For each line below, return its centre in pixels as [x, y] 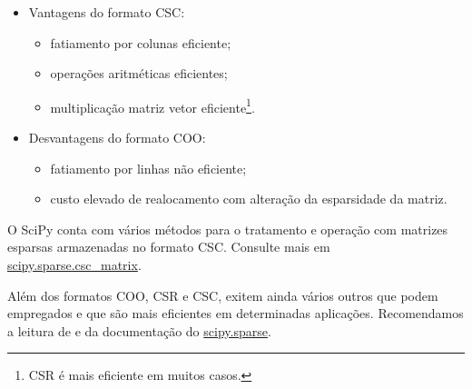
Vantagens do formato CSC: [107, 12]
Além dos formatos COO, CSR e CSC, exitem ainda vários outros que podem [223, 295]
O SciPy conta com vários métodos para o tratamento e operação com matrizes [228, 229]
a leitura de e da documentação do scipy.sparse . [139, 330]
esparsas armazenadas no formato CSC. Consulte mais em [169, 247]
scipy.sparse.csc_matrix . [74, 264]
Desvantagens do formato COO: [117, 138]
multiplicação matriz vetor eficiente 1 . [152, 105]
